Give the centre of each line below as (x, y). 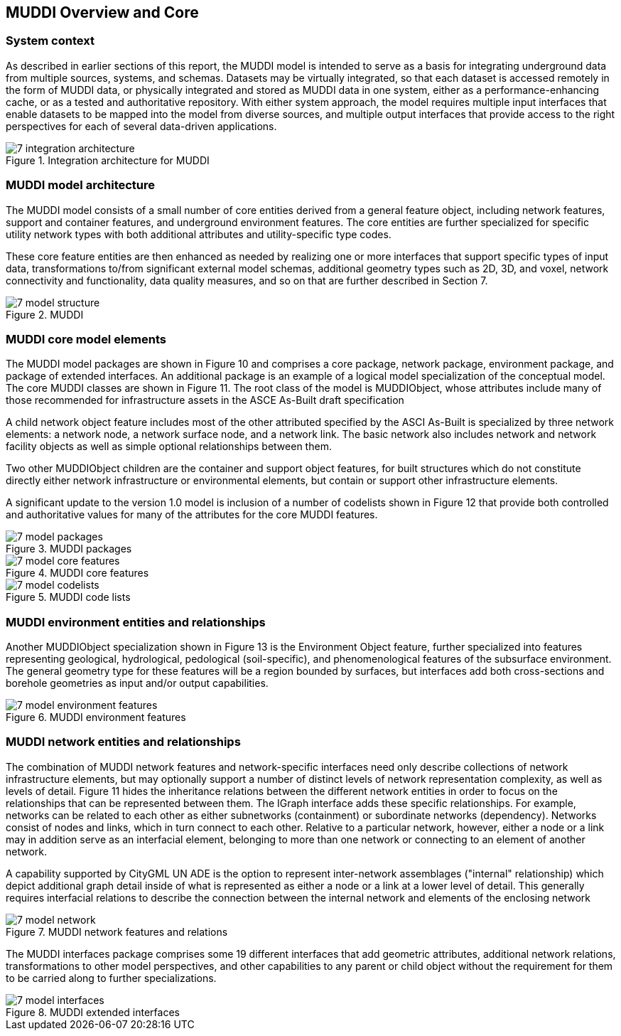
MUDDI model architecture (81, 185)
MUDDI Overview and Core (102, 12)
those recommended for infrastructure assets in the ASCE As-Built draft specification (205, 400)
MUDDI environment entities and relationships (136, 622)
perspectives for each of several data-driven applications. (141, 126)
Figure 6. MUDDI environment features (96, 717)
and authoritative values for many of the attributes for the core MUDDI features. (192, 515)
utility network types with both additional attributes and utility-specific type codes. (199, 234)
